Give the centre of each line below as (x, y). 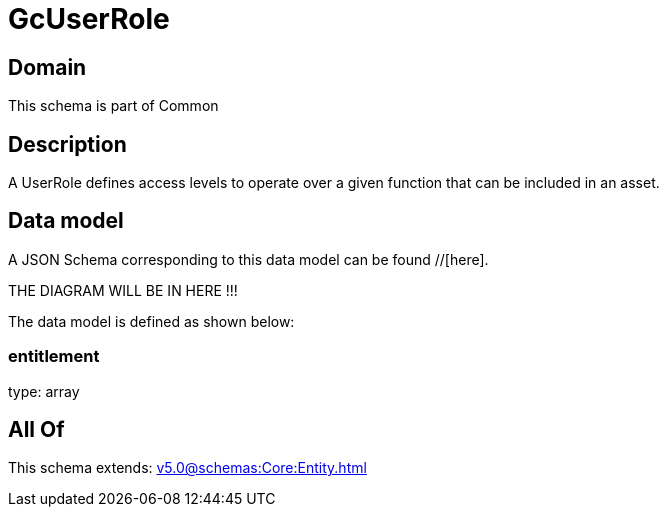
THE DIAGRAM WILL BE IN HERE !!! (123, 290)
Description (67, 144)
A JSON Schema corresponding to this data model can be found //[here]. (248, 259)
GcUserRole (89, 19)
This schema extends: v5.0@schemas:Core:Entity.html (187, 468)
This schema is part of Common (113, 106)
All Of (36, 430)
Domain (47, 67)
